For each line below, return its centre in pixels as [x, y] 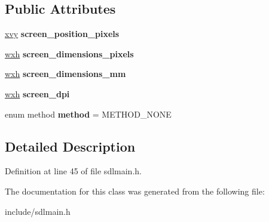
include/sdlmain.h [38, 211]
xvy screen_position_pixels [62, 34]
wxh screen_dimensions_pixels [69, 53]
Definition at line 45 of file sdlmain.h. [73, 171]
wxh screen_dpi [37, 93]
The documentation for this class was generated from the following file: [135, 191]
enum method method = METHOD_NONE [88, 114]
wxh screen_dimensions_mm [65, 74]
